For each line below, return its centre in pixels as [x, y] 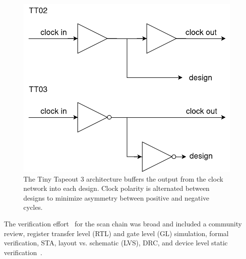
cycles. [33, 207]
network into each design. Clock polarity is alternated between [117, 188]
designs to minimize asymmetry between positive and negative [116, 197]
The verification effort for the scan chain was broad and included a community [123, 224]
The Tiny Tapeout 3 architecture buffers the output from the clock [123, 178]
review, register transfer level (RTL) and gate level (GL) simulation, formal [116, 233]
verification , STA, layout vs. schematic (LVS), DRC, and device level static [116, 243]
